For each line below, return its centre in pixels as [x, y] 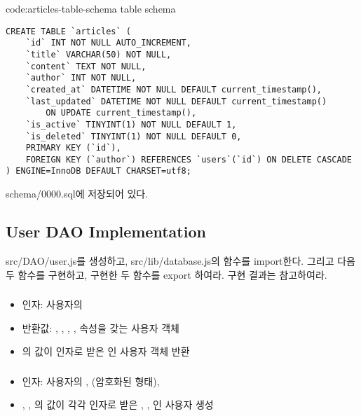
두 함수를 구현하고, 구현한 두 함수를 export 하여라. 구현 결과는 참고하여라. [166, 274]
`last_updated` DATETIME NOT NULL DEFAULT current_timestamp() [176, 101]
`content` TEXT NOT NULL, [86, 66]
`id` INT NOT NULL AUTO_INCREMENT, [108, 43]
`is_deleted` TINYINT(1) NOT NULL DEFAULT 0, [134, 136]
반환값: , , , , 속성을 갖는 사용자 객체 [101, 327]
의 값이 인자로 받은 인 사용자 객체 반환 [106, 351]
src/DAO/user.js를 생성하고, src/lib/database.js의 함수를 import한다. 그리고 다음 [180, 260]
